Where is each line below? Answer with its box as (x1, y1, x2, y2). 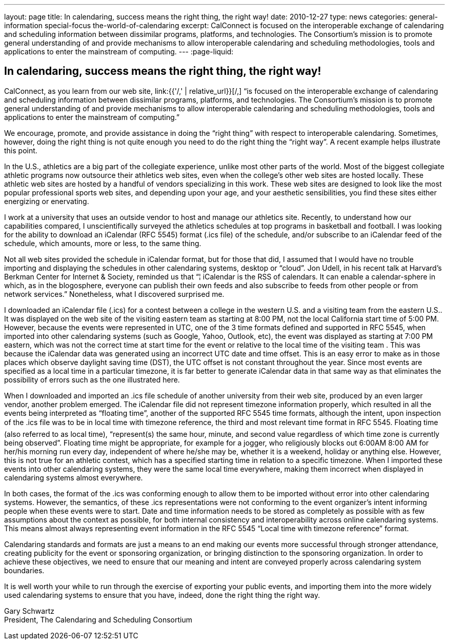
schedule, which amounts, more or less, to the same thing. (4, 238, 201, 248)
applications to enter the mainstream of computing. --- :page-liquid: (4, 47, 234, 56)
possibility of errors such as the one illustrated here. (4, 375, 180, 384)
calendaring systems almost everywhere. (4, 473, 143, 482)
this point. (4, 146, 37, 155)
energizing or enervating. (4, 196, 89, 206)
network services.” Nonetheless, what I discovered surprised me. (4, 289, 224, 298)
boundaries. (4, 566, 45, 575)
